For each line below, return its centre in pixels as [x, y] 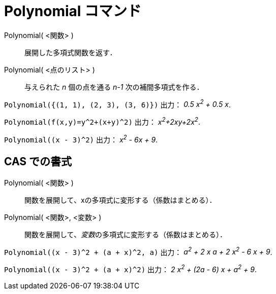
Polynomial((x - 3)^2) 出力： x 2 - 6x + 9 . [81, 139]
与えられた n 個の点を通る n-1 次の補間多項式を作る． [114, 87]
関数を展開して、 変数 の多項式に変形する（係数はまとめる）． [126, 234]
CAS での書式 [38, 162]
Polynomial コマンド [73, 11]
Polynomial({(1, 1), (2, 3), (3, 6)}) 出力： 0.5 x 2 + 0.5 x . [117, 104]
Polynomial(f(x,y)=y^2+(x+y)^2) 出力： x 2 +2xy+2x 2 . [102, 121]
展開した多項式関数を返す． [71, 52]
